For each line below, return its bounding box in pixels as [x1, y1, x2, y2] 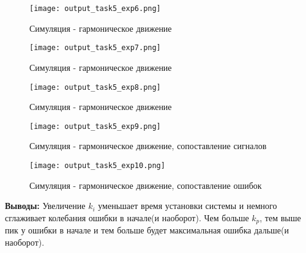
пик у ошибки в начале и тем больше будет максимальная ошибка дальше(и [5, 224, 289, 237]
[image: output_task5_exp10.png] [29, 161, 165, 170]
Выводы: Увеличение [5, 199, 86, 212]
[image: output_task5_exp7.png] [29, 43, 161, 53]
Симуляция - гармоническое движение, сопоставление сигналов [29, 139, 267, 152]
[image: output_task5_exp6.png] [29, 4, 161, 13]
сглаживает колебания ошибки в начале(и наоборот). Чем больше [5, 211, 249, 224]
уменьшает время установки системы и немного [98, 199, 277, 212]
